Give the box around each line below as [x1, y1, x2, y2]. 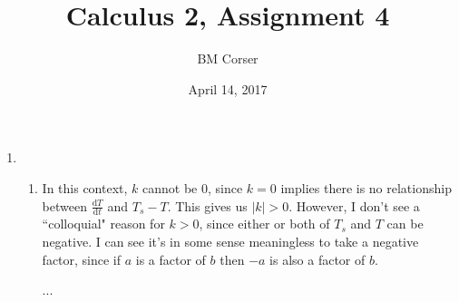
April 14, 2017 [188, 79, 268, 98]
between [42, 196, 87, 215]
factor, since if [42, 249, 122, 268]
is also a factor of [269, 249, 366, 268]
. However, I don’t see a [288, 196, 420, 215]
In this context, [42, 178, 128, 197]
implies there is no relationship [280, 178, 452, 197]
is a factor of [135, 249, 206, 268]
